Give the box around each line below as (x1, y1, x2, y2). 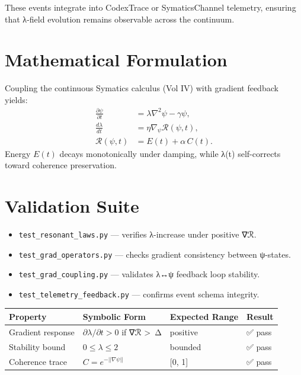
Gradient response (9, 325, 75, 338)
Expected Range (169, 310, 239, 322)
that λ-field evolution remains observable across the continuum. (5, 12, 235, 25)
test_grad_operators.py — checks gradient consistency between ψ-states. (18, 248, 291, 260)
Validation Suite (5, 193, 139, 217)
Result (246, 310, 274, 322)
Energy (5, 147, 31, 159)
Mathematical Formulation (5, 47, 228, 72)
